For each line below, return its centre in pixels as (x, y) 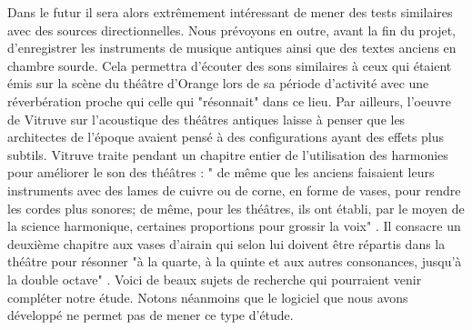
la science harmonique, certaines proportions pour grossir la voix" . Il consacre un (234, 226)
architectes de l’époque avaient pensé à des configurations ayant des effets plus (226, 137)
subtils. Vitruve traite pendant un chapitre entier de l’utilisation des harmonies (228, 154)
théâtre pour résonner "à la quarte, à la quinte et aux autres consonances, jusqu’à (235, 261)
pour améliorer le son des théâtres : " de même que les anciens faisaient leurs (221, 172)
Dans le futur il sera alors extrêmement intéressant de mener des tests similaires (230, 12)
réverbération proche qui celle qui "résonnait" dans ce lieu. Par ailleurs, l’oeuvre (230, 100)
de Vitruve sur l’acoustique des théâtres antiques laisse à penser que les (206, 119)
